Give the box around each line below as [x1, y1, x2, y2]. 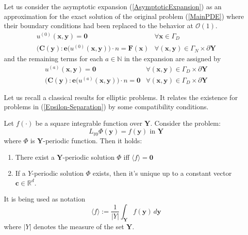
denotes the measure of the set [33, 221, 124, 231]
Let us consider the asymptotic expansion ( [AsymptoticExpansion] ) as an [4, 1, 222, 11]
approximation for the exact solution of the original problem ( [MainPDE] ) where [4, 11, 244, 21]
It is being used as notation [4, 194, 85, 204]
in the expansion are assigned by [124, 53, 221, 64]
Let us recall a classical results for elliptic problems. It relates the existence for [4, 92, 238, 102]
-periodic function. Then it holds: [43, 135, 142, 145]
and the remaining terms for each [4, 53, 103, 64]
